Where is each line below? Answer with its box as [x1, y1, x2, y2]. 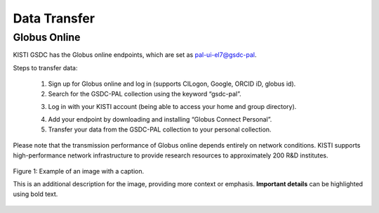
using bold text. [13, 190, 58, 198]
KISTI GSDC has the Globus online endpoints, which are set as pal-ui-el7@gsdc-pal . [13, 51, 257, 59]
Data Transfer [13, 11, 95, 26]
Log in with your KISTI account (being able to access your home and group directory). [48, 102, 297, 110]
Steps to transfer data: [13, 63, 78, 72]
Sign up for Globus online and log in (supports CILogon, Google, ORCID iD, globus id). [48, 79, 296, 88]
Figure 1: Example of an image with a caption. [13, 167, 145, 175]
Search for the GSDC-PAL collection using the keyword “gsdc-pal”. [48, 89, 241, 98]
